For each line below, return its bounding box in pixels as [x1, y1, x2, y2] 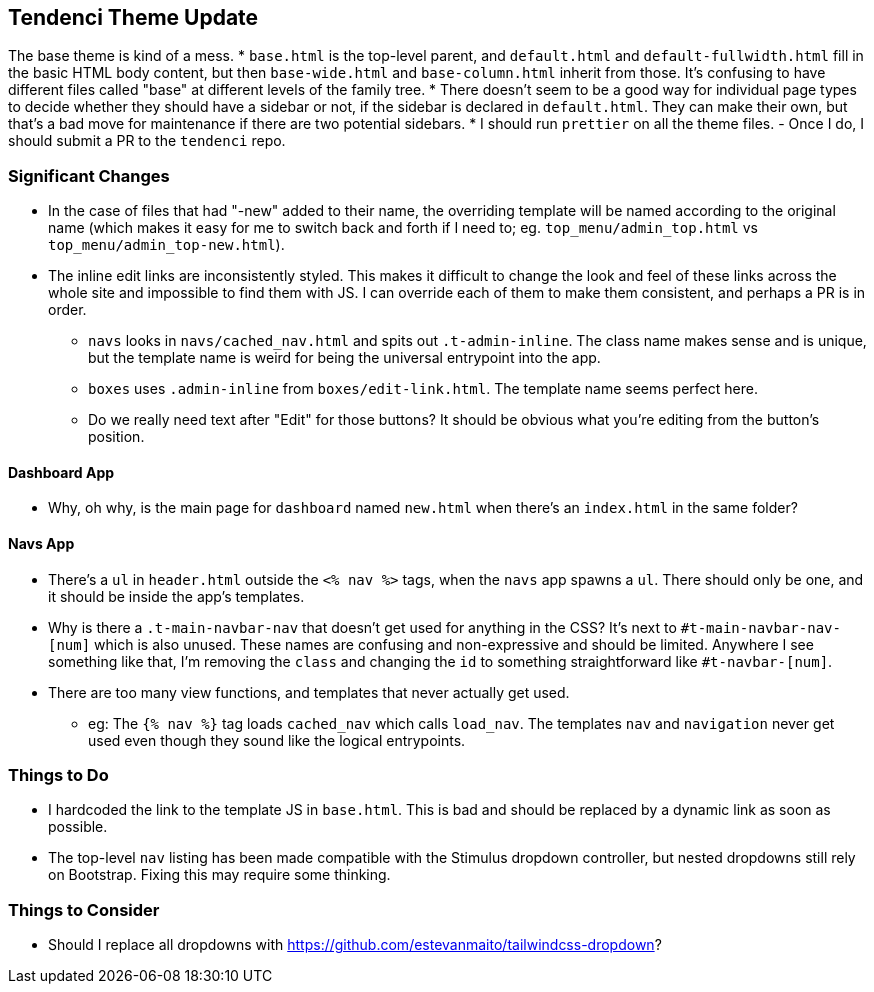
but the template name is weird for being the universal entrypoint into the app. [88, 349, 601, 367]
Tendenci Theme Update [8, 5, 259, 30]
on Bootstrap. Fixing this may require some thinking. [48, 866, 391, 884]
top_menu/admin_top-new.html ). [48, 236, 285, 254]
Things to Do [8, 764, 109, 785]
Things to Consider [8, 899, 160, 920]
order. [48, 301, 87, 319]
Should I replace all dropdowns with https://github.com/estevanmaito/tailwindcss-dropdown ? [48, 936, 662, 954]
